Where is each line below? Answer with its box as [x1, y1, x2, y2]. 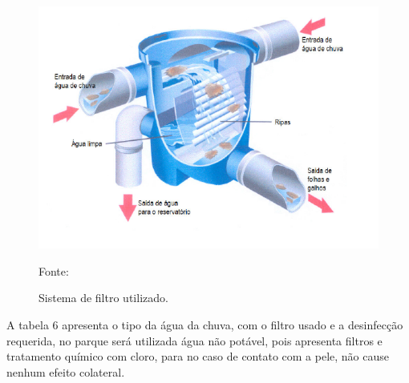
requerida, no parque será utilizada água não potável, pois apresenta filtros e [6, 332, 383, 349]
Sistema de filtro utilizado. [38, 289, 168, 306]
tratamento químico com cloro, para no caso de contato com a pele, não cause [6, 348, 389, 365]
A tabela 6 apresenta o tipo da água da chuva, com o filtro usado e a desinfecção [6, 316, 403, 333]
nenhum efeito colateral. [6, 363, 125, 380]
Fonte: [38, 262, 69, 279]
